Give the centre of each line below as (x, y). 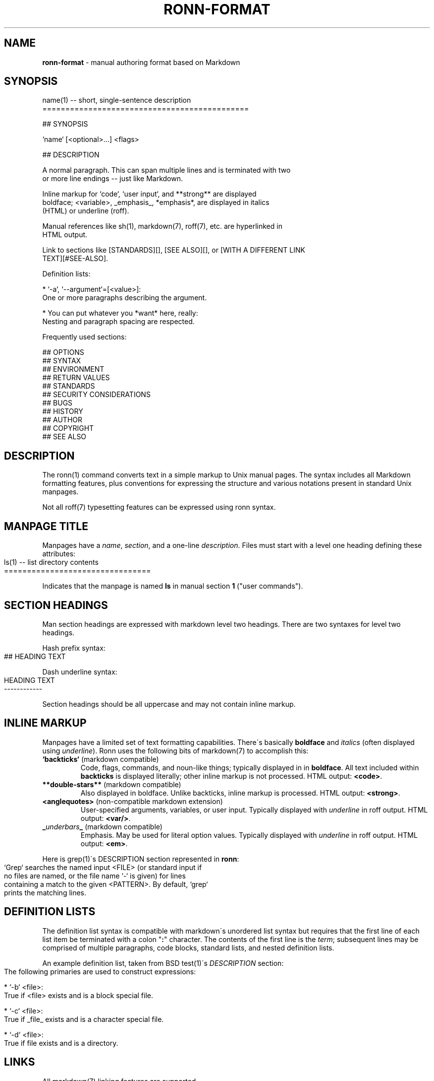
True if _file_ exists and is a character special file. (84, 1019)
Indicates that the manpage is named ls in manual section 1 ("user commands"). (173, 586)
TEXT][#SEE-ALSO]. (75, 259)
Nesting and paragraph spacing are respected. (118, 322)
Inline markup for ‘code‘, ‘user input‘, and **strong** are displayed (149, 194)
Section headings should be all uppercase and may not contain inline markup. (169, 704)
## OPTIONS (63, 352)
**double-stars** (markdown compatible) (112, 784)
